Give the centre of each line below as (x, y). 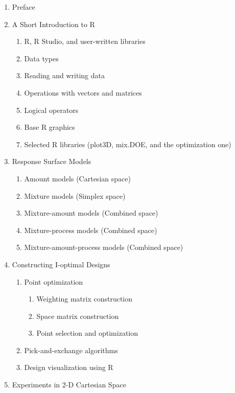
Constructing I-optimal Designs (61, 264)
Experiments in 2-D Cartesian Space (69, 385)
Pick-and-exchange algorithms (71, 350)
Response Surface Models (52, 161)
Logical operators (51, 110)
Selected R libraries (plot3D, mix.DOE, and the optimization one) (128, 144)
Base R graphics (50, 127)
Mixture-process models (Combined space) (91, 230)
